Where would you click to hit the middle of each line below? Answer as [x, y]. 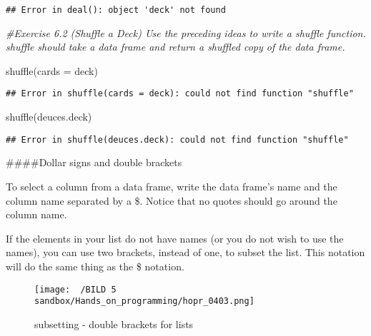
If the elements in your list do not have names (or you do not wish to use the [175, 238]
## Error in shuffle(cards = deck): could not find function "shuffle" [180, 94]
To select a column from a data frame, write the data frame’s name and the [172, 186]
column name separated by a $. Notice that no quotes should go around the [172, 200]
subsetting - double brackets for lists [114, 324]
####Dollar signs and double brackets [94, 162]
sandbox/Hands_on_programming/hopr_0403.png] [144, 301]
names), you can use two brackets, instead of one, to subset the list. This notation [185, 252]
